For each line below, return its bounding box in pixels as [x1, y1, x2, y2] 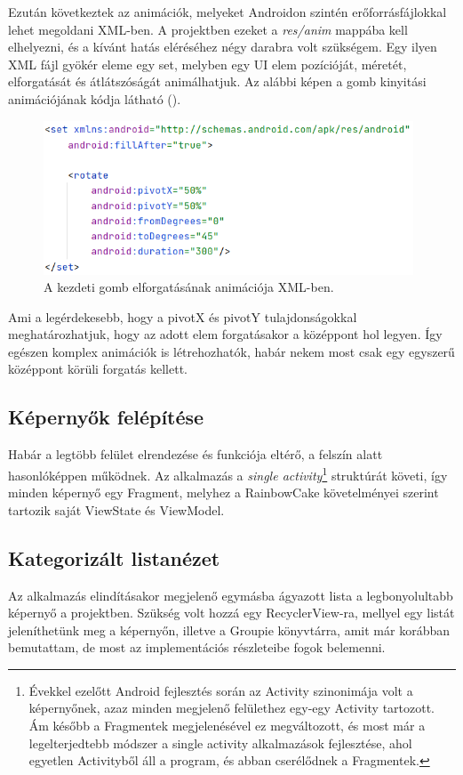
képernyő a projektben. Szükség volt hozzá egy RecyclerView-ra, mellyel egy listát [8, 603, 455, 622]
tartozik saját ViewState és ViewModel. [8, 500, 225, 519]
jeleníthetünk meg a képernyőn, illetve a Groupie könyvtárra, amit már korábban [8, 620, 450, 639]
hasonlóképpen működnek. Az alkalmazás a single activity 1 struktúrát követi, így [8, 463, 448, 484]
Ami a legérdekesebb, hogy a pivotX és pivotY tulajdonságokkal [8, 307, 357, 326]
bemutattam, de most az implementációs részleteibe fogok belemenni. [8, 638, 386, 657]
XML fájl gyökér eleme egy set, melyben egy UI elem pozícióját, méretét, [8, 54, 407, 73]
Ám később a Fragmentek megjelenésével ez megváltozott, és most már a [28, 716, 426, 735]
